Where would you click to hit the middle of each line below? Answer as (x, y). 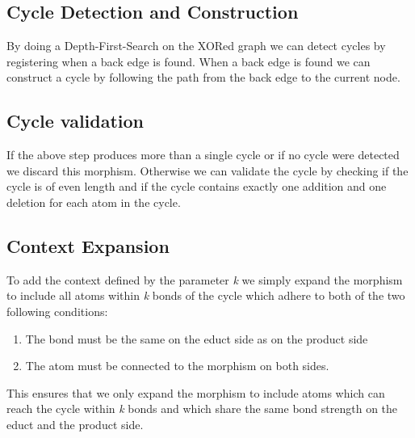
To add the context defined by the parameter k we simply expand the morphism (205, 279)
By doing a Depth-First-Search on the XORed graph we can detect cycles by (196, 46)
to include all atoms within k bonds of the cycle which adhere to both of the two (206, 295)
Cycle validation (75, 121)
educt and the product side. (75, 424)
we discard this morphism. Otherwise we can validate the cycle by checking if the (207, 170)
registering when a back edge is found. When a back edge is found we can (189, 61)
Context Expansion (88, 245)
